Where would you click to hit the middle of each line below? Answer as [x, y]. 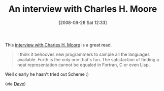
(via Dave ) [16, 84]
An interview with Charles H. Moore [83, 9]
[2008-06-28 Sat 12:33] [83, 23]
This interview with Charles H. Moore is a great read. [59, 45]
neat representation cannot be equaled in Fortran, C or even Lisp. [83, 65]
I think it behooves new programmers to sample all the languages [83, 54]
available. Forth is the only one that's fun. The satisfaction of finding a [88, 59]
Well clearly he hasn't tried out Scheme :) [47, 74]
